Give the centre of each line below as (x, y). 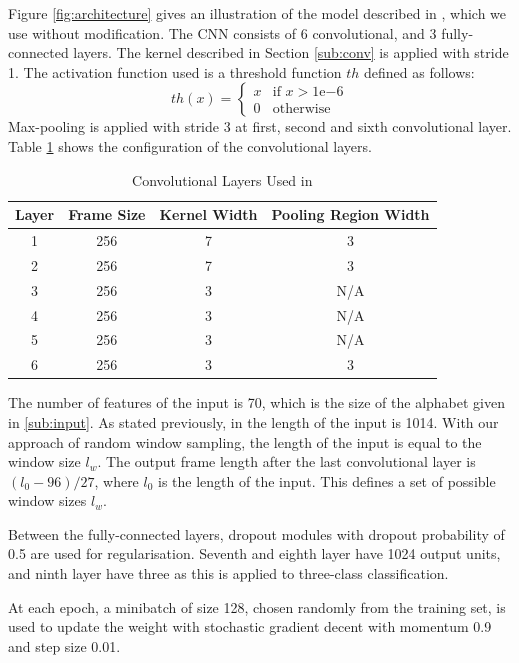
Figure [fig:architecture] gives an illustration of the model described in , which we (257, 13)
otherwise (301, 109)
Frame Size (107, 214)
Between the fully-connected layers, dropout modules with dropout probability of (256, 533)
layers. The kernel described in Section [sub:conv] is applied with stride (291, 52)
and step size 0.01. (64, 645)
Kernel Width (208, 214)
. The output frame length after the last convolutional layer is (286, 461)
